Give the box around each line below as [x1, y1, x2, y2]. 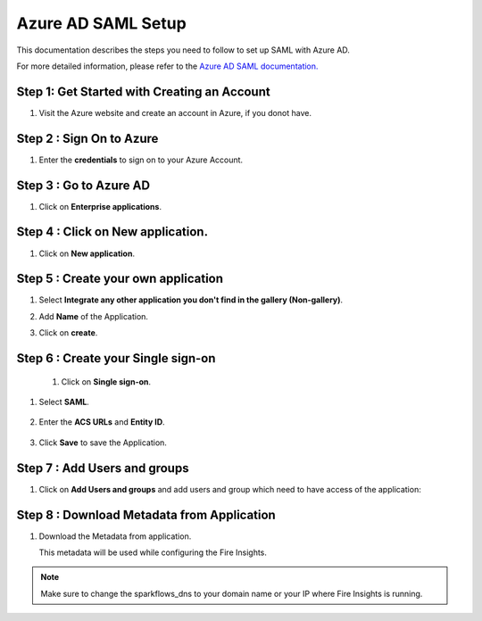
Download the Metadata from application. [38, 531, 192, 542]
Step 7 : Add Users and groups [16, 460, 189, 476]
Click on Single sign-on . [61, 376, 152, 387]
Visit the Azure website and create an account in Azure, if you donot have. [38, 107, 312, 118]
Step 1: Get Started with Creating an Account [16, 84, 271, 99]
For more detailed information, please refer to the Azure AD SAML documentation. [16, 61, 319, 71]
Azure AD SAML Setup [16, 13, 187, 33]
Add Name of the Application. [38, 310, 149, 321]
